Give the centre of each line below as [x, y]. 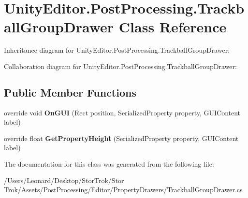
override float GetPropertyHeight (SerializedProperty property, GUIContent [121, 138]
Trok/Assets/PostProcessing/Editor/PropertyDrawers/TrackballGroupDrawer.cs [123, 190]
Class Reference [173, 27]
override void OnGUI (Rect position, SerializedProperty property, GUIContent [122, 112]
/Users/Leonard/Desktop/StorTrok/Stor [64, 180]
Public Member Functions [70, 92]
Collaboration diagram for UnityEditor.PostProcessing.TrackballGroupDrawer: [120, 66]
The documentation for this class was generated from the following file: [109, 164]
